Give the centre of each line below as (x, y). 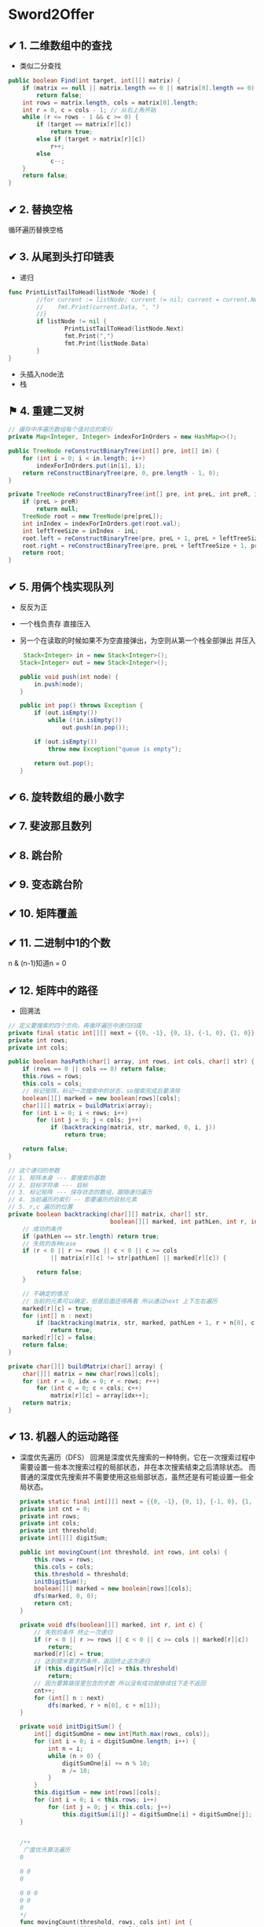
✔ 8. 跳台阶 (35, 855)
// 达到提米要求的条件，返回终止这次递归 (92, 1661)
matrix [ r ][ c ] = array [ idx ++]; (99, 1396)
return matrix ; (47, 1403)
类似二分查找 (40, 66)
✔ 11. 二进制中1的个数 (60, 943)
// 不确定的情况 (45, 1294)
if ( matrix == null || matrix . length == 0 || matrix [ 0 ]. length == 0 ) (139, 88)
